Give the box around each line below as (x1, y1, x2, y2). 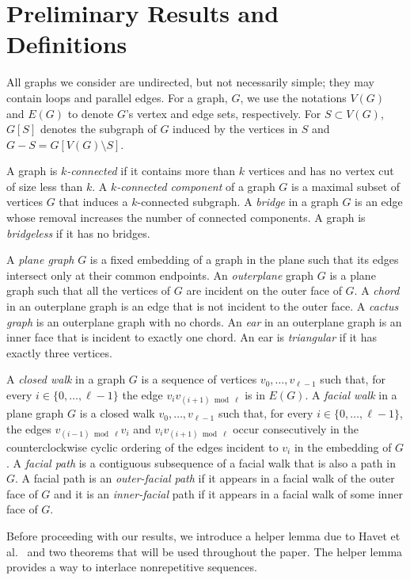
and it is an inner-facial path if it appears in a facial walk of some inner (54, 485, 403, 502)
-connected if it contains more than (66, 162, 236, 179)
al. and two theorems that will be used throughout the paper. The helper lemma (6, 543, 403, 559)
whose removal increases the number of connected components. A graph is (6, 209, 366, 226)
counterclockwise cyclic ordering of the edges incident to (6, 438, 279, 455)
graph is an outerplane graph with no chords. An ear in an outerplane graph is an (6, 313, 402, 330)
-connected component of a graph (116, 177, 275, 194)
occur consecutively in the (233, 420, 359, 437)
